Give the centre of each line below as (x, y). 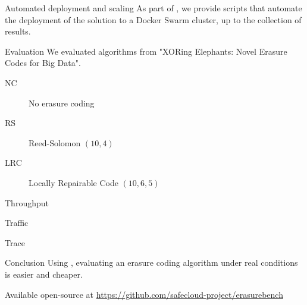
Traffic (17, 223)
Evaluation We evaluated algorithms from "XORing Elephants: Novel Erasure (146, 51)
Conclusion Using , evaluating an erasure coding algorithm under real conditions (151, 262)
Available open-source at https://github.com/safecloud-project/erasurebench (144, 294)
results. (18, 31)
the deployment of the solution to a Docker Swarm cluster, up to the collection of (153, 19)
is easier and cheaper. (44, 274)
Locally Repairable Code (73, 182)
